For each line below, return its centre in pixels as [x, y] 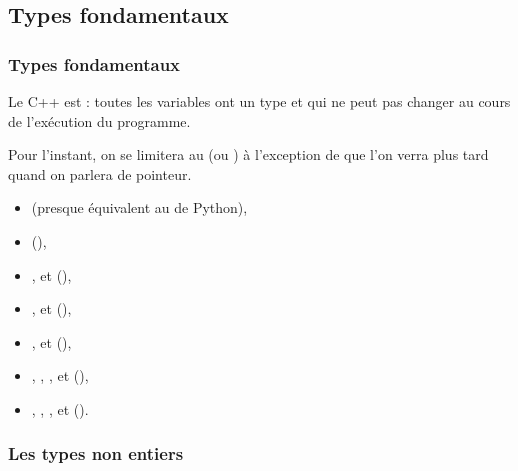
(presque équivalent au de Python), [139, 207]
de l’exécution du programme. [99, 120]
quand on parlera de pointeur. [100, 173]
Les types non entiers [96, 453]
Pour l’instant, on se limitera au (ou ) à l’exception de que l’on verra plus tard [248, 154]
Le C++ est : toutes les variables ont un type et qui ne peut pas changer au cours [259, 101]
